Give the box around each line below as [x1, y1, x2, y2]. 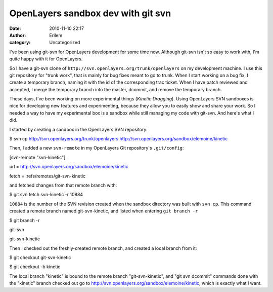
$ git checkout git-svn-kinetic [9, 254, 71, 261]
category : [9, 40, 31, 46]
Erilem [49, 32, 63, 38]
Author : [9, 32, 26, 38]
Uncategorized [49, 40, 80, 46]
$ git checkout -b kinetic [9, 264, 61, 270]
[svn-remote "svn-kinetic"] [9, 154, 66, 160]
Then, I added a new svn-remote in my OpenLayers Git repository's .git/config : [9, 145, 184, 151]
